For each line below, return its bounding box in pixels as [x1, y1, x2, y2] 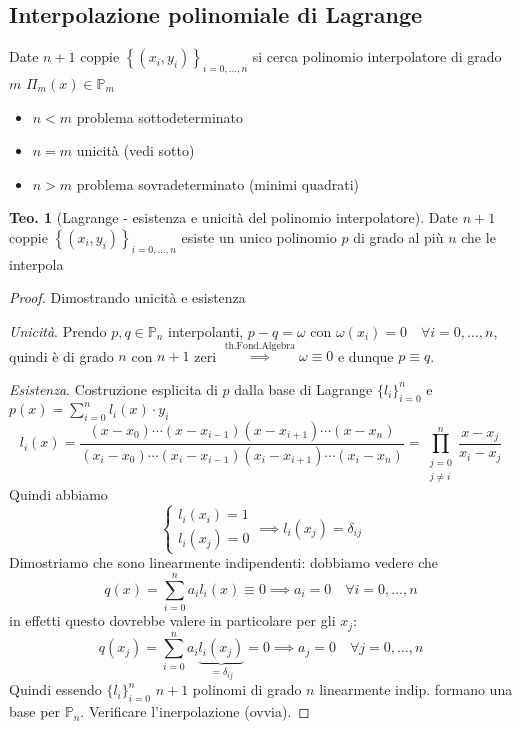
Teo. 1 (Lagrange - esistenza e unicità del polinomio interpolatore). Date [9, 207, 459, 228]
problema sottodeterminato [76, 106, 244, 127]
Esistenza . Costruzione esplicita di [9, 378, 218, 399]
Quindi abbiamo [9, 484, 108, 505]
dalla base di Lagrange [234, 378, 373, 399]
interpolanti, [168, 320, 244, 341]
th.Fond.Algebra [224, 340, 296, 351]
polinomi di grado [192, 679, 302, 700]
